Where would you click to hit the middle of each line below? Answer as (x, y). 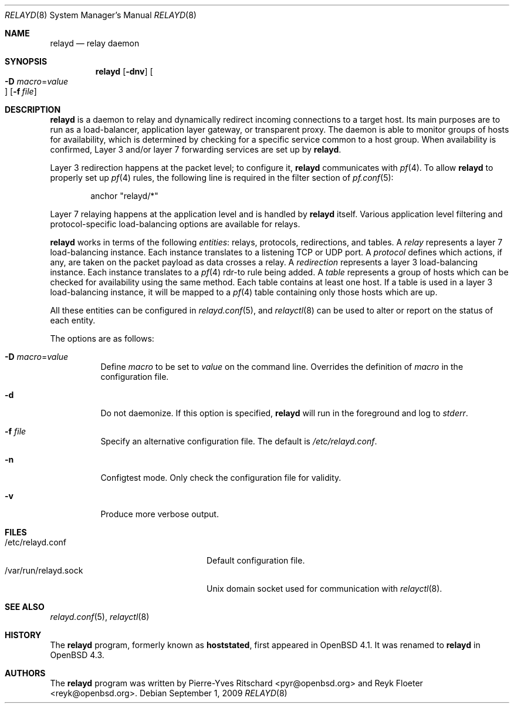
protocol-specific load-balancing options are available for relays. (175, 224)
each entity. (73, 320)
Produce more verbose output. (160, 514)
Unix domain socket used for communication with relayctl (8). (324, 589)
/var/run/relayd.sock (44, 570)
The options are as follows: (102, 338)
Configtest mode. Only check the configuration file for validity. (221, 478)
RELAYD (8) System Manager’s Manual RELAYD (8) (101, 15)
